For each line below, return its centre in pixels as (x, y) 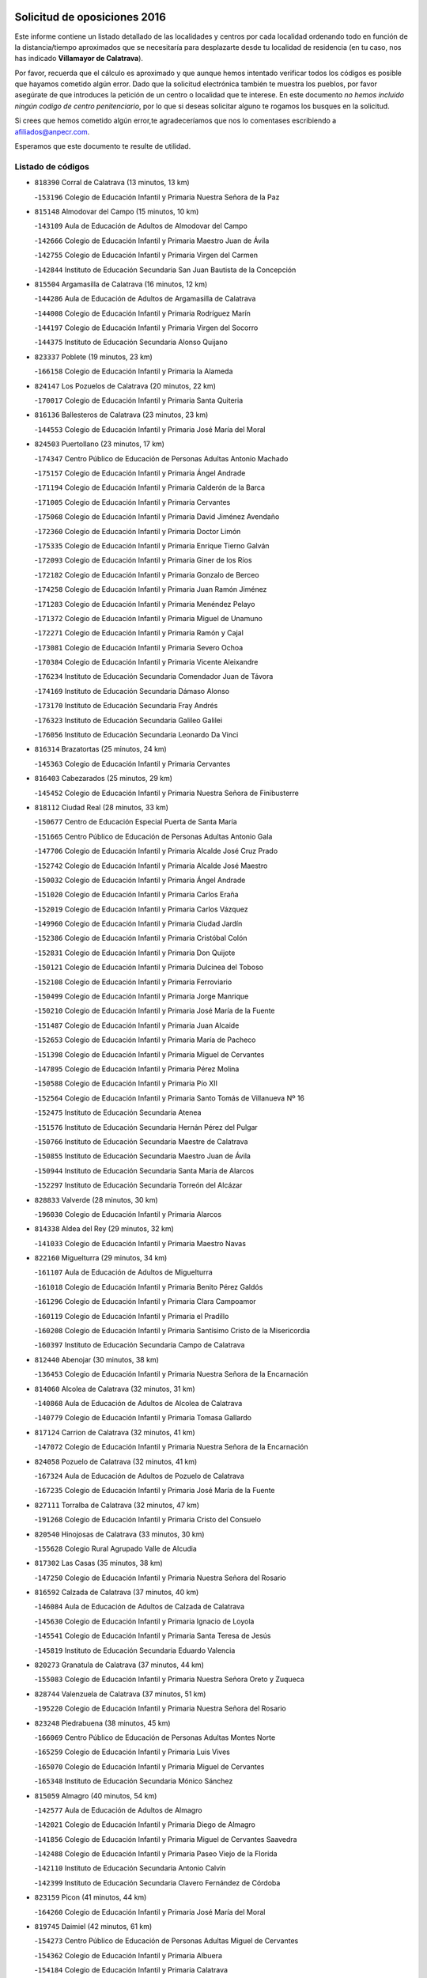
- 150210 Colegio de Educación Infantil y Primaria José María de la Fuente (155, 1011)
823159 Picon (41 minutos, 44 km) (91, 1897)
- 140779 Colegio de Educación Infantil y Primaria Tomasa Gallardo (143, 1418)
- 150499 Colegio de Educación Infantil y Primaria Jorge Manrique (142, 996)
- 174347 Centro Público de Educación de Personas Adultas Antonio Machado (161, 458)
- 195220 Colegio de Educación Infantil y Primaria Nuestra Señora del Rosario (160, 1708)
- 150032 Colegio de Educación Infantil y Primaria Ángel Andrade (140, 880)
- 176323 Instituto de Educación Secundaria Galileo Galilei (128, 720)
